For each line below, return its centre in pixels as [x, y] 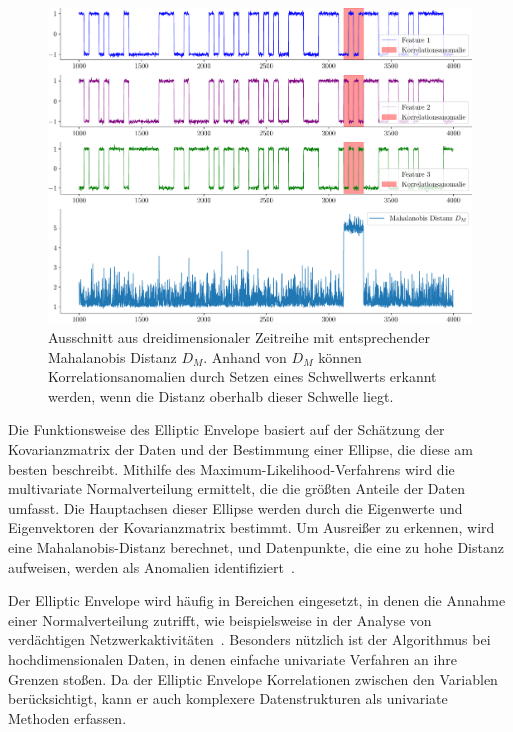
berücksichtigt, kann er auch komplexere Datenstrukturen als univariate [228, 698]
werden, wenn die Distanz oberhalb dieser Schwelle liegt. [221, 395]
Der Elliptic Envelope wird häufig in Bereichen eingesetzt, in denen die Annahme [257, 600]
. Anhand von [245, 356]
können [340, 356]
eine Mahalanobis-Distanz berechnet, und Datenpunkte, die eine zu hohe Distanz [256, 546]
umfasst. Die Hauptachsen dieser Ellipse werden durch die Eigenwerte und [235, 507]
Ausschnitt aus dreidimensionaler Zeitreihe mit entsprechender [239, 337]
